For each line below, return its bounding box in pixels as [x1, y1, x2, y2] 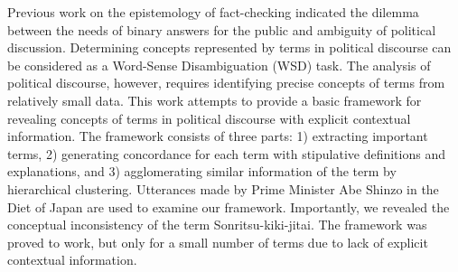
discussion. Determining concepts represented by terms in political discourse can [7, 38, 452, 57]
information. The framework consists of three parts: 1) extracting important [7, 127, 428, 145]
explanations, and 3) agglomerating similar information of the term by [7, 162, 397, 181]
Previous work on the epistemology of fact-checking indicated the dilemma [7, 3, 419, 21]
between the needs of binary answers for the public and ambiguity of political [7, 20, 436, 39]
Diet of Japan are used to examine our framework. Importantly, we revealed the [7, 197, 450, 216]
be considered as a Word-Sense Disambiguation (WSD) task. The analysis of [7, 55, 431, 74]
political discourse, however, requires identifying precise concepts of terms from [7, 73, 445, 92]
